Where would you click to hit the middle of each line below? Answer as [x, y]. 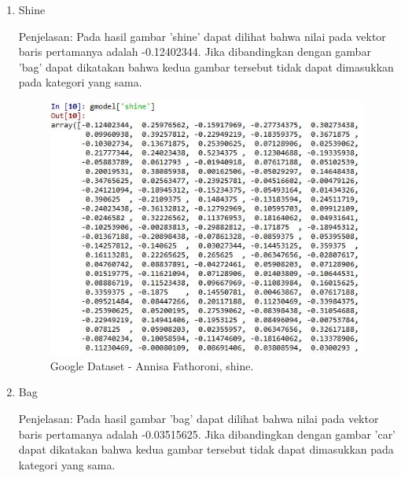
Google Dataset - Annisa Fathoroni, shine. [152, 365]
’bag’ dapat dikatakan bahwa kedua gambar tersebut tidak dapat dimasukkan [206, 66]
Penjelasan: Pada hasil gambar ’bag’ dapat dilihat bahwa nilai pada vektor [199, 418]
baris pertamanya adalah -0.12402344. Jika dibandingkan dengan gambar [195, 51]
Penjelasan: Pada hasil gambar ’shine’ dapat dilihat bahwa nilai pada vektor [202, 36]
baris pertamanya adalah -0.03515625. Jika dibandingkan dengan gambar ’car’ [207, 434]
